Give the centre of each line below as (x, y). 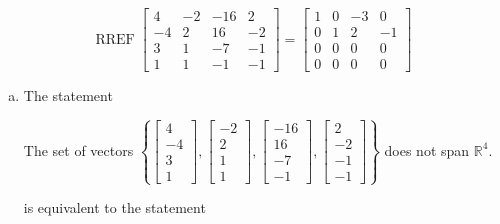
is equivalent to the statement (114, 207)
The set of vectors (78, 149)
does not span (427, 149)
